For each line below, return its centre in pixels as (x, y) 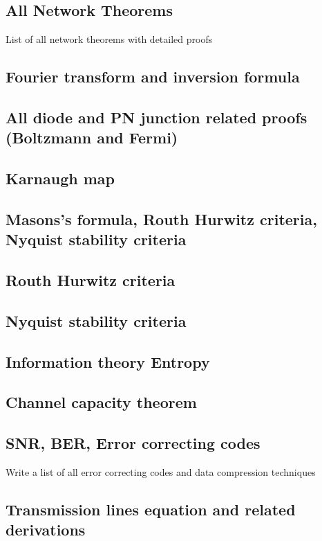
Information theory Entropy (108, 361)
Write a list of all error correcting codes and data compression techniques (161, 472)
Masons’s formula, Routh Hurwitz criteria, (161, 219)
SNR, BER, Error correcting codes (133, 443)
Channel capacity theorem (101, 402)
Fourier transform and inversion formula (153, 77)
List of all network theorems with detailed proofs (109, 39)
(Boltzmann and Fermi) (92, 138)
